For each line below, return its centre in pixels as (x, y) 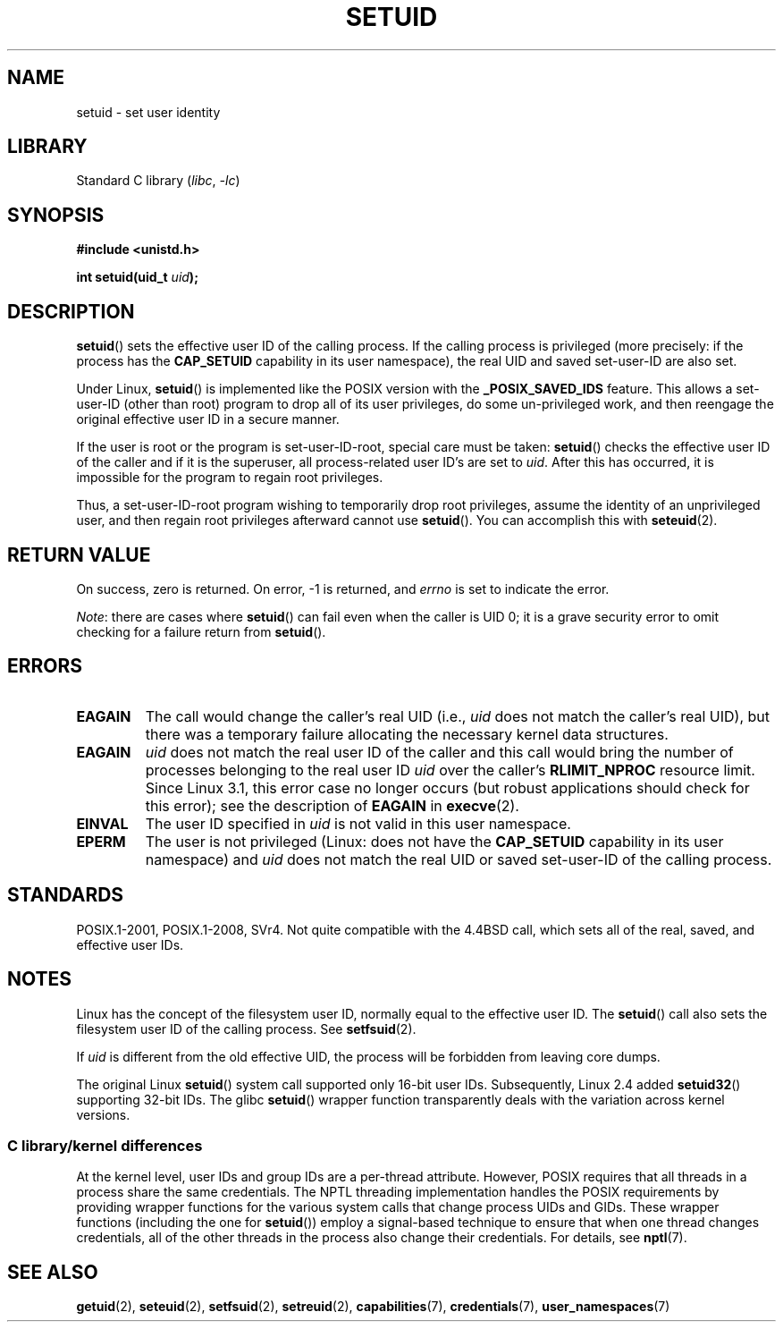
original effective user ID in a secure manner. (208, 419)
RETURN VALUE (79, 554)
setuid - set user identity (148, 112)
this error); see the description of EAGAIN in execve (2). (332, 805)
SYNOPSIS (56, 215)
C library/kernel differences (105, 1145)
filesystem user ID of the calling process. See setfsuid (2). (246, 1028)
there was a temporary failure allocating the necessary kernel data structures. (407, 734)
